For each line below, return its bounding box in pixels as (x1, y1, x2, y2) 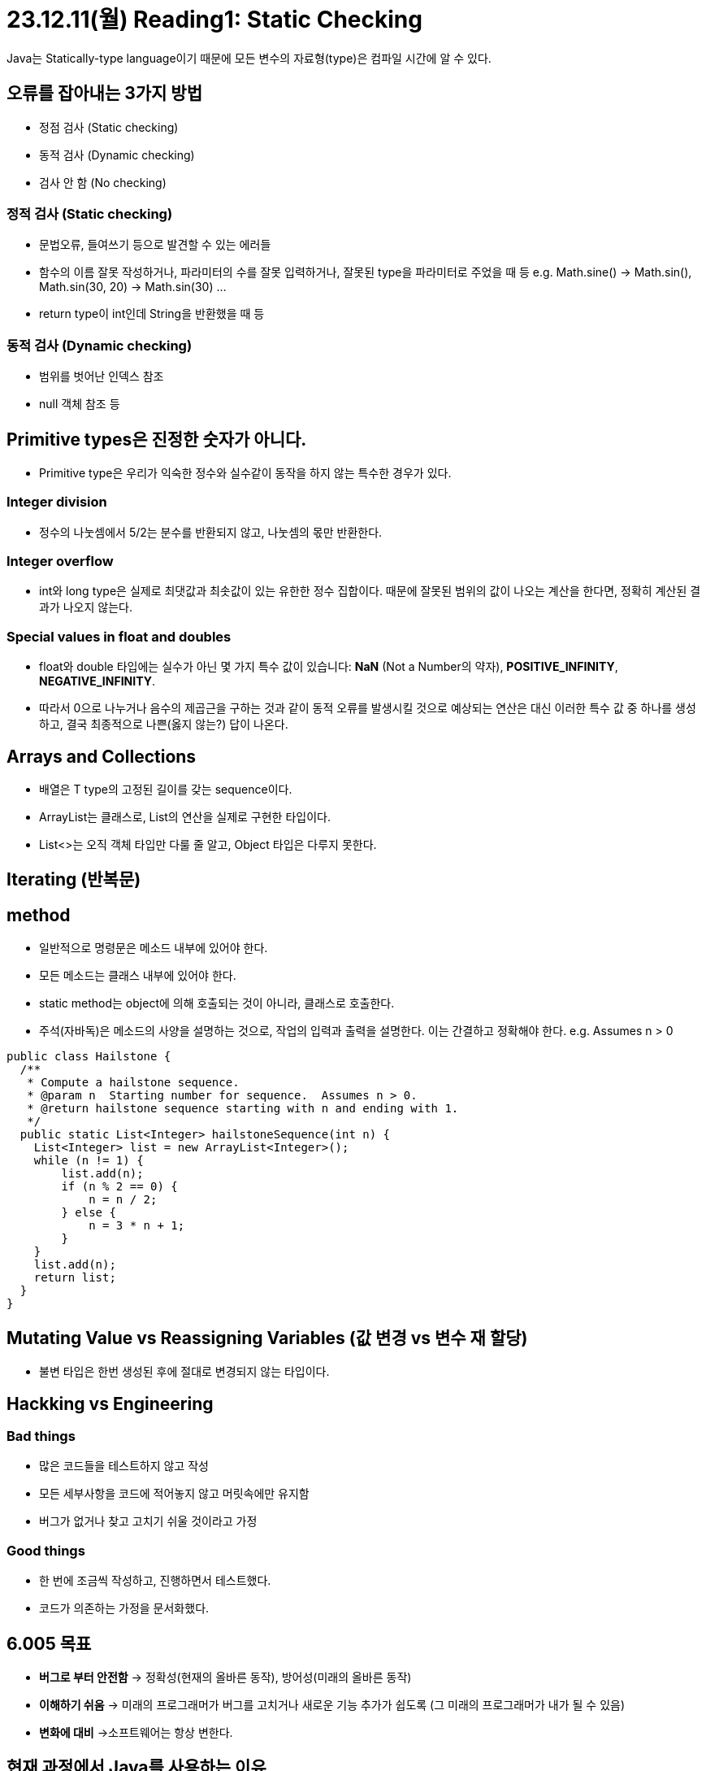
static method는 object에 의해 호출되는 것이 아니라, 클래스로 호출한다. (39, 996, 395, 1011)
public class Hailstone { (6, 1050, 171, 1064)
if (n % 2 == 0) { (61, 1180, 178, 1194)
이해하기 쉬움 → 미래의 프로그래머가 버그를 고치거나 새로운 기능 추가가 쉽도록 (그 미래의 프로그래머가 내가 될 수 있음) (39, 1697, 626, 1712)
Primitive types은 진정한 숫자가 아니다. (6, 429, 307, 450)
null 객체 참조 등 (39, 397, 120, 411)
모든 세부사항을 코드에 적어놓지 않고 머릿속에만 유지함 (39, 1486, 310, 1501)
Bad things (6, 1427, 76, 1444)
